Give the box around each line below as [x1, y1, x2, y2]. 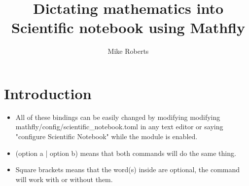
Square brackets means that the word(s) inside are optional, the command [15, 164, 240, 175]
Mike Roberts [107, 46, 149, 56]
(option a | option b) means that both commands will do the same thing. [15, 148, 236, 158]
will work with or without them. [15, 174, 113, 184]
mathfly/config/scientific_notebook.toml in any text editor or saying [15, 121, 223, 132]
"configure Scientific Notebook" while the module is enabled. [15, 131, 198, 142]
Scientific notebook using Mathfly [11, 17, 245, 37]
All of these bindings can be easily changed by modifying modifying [15, 112, 220, 122]
